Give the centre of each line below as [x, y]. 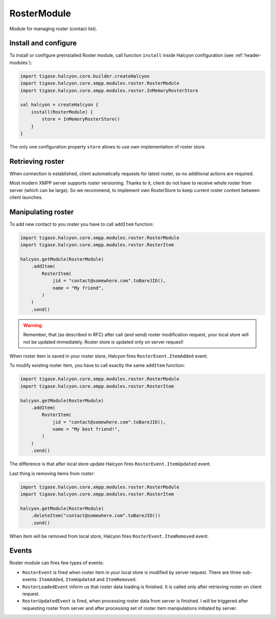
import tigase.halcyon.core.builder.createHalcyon [85, 76]
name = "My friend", [78, 288]
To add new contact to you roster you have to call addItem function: [82, 224]
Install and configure [43, 43]
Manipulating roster [42, 212]
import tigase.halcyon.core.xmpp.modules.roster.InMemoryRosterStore [109, 90]
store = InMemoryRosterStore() [81, 119]
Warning [32, 325]
